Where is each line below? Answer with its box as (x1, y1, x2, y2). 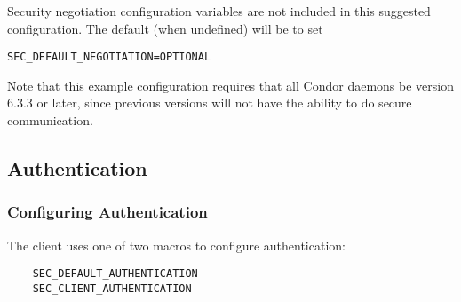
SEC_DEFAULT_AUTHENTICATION (32, 267, 198, 281)
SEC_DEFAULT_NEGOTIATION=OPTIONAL (7, 51, 211, 64)
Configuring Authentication (7, 201, 208, 223)
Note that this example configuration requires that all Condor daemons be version (7, 75, 454, 94)
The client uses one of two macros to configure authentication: (7, 235, 346, 254)
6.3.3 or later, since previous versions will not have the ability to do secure (7, 93, 412, 112)
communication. (7, 111, 93, 130)
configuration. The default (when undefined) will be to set (7, 19, 323, 37)
